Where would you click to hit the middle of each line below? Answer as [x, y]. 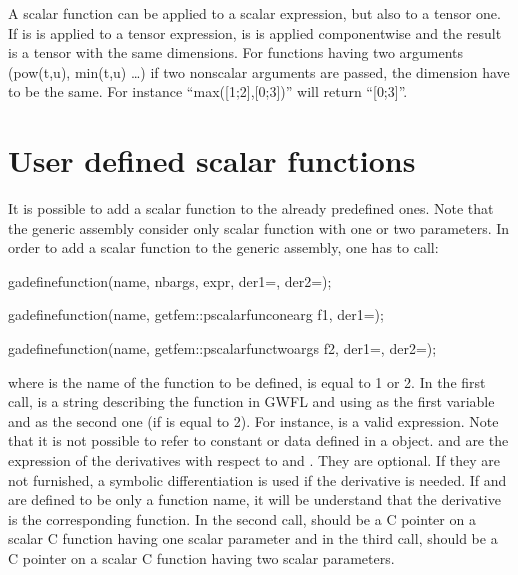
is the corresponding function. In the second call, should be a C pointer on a [242, 518]
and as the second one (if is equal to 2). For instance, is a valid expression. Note [253, 420]
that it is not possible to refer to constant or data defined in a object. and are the [258, 440]
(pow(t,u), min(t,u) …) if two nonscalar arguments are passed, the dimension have [259, 71]
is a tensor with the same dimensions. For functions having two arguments [236, 52]
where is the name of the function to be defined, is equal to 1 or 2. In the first [247, 381]
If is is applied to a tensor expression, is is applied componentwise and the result [255, 32]
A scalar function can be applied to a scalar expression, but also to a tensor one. [254, 13]
